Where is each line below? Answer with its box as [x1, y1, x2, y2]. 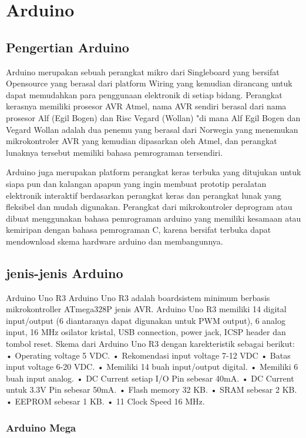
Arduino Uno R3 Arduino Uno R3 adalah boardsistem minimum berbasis [6, 291, 270, 303]
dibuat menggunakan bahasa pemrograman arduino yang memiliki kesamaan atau [6, 212, 301, 224]
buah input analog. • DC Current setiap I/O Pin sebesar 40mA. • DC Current [6, 372, 294, 384]
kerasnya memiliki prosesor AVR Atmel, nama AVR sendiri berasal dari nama [6, 100, 287, 112]
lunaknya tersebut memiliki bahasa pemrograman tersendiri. [6, 146, 223, 158]
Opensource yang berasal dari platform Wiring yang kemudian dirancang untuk [6, 77, 292, 89]
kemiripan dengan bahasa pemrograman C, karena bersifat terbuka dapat [6, 223, 271, 236]
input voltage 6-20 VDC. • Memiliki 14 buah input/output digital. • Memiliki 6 [6, 360, 298, 373]
